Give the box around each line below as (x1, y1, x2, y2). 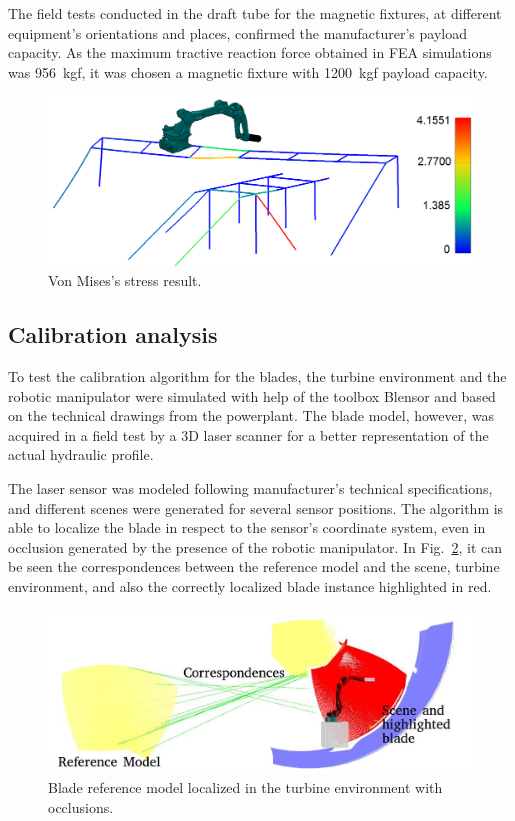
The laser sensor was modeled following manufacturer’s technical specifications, (8, 477, 493, 498)
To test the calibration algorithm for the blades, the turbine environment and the (8, 365, 507, 386)
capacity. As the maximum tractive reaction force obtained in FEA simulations (8, 42, 492, 63)
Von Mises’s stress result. (48, 270, 202, 291)
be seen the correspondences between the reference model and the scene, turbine (8, 556, 500, 577)
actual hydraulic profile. (8, 444, 154, 465)
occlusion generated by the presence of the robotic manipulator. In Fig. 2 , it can (8, 536, 503, 557)
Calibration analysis (8, 319, 218, 350)
